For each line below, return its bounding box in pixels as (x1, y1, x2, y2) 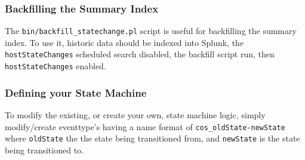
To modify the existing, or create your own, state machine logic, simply (5, 109, 266, 121)
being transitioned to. (5, 143, 84, 156)
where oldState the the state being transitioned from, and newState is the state (5, 132, 300, 144)
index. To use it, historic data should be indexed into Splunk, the (5, 36, 244, 48)
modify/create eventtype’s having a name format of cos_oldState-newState (5, 120, 285, 133)
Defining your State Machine (5, 85, 147, 100)
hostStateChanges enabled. (5, 60, 106, 72)
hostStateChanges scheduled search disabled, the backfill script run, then (5, 48, 275, 60)
